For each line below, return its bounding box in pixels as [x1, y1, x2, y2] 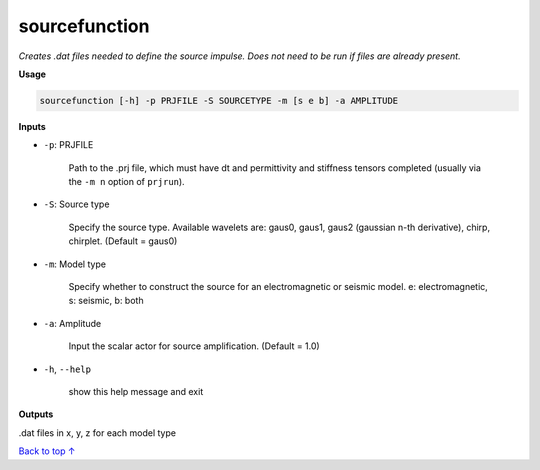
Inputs [18, 120, 47, 132]
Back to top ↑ [18, 445, 76, 457]
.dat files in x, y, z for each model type [18, 426, 177, 439]
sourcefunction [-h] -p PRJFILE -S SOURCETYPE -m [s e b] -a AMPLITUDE [39, 95, 399, 106]
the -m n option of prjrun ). [68, 176, 185, 188]
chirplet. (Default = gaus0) [68, 235, 178, 247]
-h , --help [43, 363, 92, 375]
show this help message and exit [68, 385, 204, 397]
